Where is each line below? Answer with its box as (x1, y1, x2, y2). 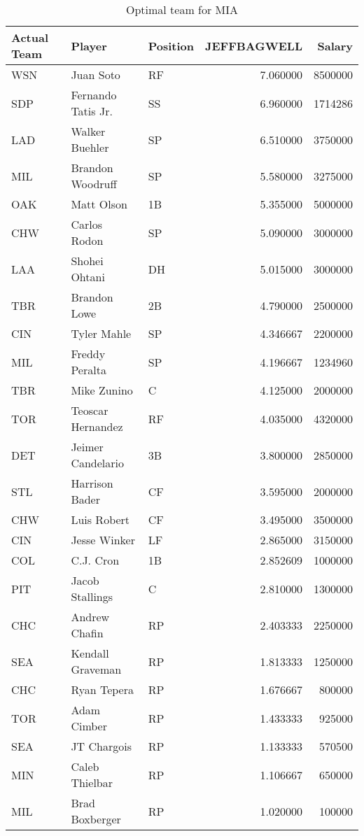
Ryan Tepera (71, 681, 134, 697)
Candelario (71, 455, 125, 471)
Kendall (71, 645, 109, 661)
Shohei (71, 253, 104, 269)
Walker (71, 123, 106, 139)
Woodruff (71, 176, 117, 192)
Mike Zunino (71, 382, 133, 398)
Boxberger (71, 811, 121, 827)
